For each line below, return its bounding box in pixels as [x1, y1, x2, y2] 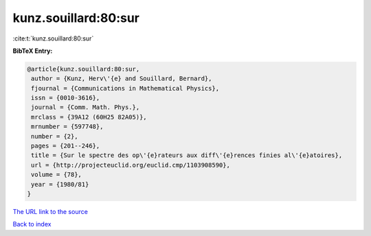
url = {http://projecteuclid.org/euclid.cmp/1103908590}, [31, 161, 230, 169]
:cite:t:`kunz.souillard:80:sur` [12, 34, 94, 43]
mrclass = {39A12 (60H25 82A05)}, [31, 113, 147, 121]
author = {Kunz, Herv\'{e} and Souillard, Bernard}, [31, 75, 212, 82]
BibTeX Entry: [12, 47, 53, 55]
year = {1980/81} [31, 180, 89, 188]
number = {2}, [31, 132, 78, 140]
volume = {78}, [31, 171, 82, 178]
